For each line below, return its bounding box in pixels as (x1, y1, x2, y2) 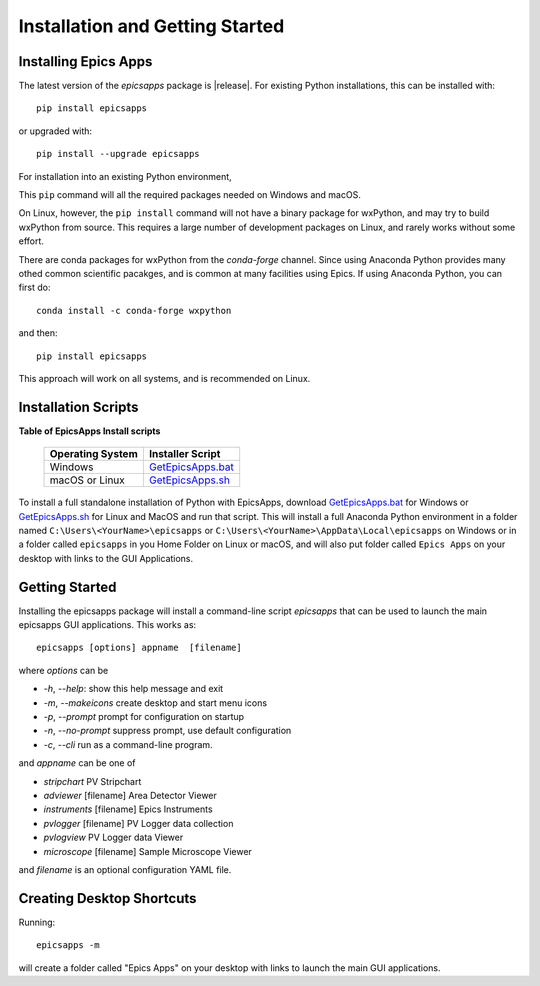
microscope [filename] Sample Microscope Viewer (43, 845, 252, 857)
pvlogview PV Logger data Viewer (43, 831, 184, 844)
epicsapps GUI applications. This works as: (18, 619, 197, 631)
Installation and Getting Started (18, 15, 285, 37)
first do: (18, 281, 51, 294)
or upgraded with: (18, 125, 93, 137)
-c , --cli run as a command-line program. (43, 738, 214, 750)
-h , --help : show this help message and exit (43, 683, 224, 695)
